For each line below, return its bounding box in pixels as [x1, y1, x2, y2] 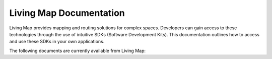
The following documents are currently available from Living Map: [9, 48, 146, 54]
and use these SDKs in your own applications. [9, 39, 105, 45]
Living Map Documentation [9, 7, 125, 18]
